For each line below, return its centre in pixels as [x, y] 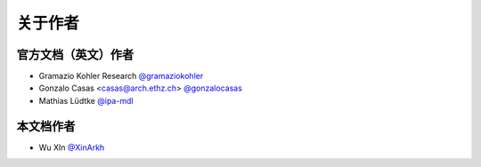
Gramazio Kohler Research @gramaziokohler [121, 76]
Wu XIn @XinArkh [72, 147]
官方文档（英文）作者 [75, 55]
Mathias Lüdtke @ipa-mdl [86, 100]
